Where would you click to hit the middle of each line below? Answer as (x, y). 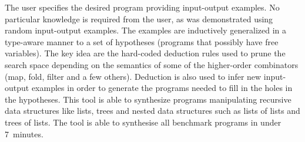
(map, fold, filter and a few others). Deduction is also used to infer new (133, 76)
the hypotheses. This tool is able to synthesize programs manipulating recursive (148, 99)
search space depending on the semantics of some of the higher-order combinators (152, 64)
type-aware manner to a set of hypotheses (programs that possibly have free (142, 41)
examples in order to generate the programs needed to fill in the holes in (162, 88)
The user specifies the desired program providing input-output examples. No (142, 7)
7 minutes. (24, 133)
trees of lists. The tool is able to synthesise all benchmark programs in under (143, 122)
